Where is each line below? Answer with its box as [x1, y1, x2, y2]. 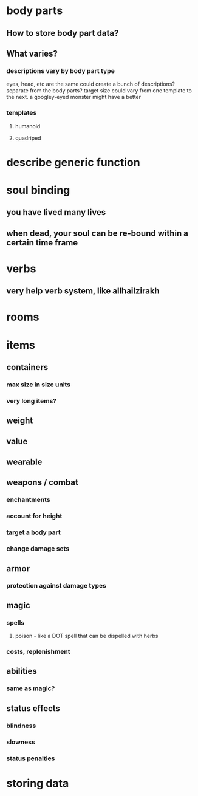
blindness [6, 721, 36, 730]
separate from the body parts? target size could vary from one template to [6, 87, 193, 94]
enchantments [6, 496, 50, 504]
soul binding [6, 183, 70, 197]
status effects [6, 703, 61, 713]
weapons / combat [6, 478, 79, 488]
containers [6, 362, 49, 372]
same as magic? [6, 684, 55, 693]
